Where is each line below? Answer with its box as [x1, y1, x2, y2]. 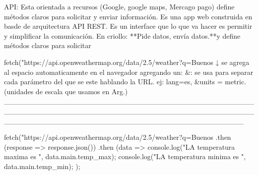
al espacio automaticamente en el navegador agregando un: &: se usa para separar [4, 66, 254, 77]
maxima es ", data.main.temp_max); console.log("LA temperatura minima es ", [4, 151, 246, 162]
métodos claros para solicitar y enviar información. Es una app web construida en [4, 11, 253, 21]
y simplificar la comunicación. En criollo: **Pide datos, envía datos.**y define [4, 30, 241, 41]
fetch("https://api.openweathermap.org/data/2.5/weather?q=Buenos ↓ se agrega [4, 57, 250, 67]
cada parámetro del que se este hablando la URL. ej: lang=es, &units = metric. [4, 76, 247, 87]
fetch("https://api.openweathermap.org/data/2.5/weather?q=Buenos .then [4, 132, 231, 142]
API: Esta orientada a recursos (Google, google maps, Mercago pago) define [4, 1, 235, 11]
